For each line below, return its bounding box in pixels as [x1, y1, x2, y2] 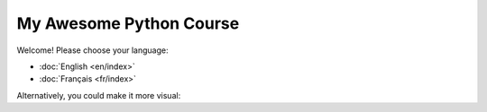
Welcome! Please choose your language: [16, 45, 169, 56]
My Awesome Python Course [16, 13, 240, 33]
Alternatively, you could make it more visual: [16, 90, 181, 100]
